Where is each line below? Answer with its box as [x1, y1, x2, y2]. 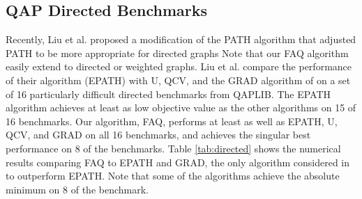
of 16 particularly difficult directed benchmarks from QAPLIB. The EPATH [6, 86, 331, 101]
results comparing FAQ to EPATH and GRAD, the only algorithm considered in [6, 154, 350, 169]
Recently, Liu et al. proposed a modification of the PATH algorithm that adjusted [6, 32, 356, 47]
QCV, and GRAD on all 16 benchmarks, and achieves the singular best [6, 127, 311, 142]
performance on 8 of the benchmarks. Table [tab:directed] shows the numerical [6, 141, 341, 155]
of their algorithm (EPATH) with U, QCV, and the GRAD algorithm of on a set [6, 72, 351, 87]
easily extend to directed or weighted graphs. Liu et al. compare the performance [6, 59, 352, 74]
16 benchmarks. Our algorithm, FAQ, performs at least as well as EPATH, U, [6, 113, 338, 128]
